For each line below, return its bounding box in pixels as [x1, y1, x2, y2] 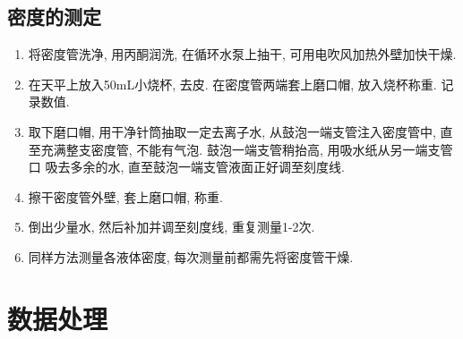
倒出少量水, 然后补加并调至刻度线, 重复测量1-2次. [28, 217, 315, 236]
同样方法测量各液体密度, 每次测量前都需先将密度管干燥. [28, 247, 354, 266]
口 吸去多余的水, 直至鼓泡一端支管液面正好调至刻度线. [28, 157, 345, 176]
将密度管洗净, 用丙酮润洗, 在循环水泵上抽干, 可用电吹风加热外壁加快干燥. [28, 45, 457, 64]
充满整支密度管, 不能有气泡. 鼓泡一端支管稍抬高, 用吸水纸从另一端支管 [40, 140, 453, 158]
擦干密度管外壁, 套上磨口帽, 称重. [28, 187, 223, 206]
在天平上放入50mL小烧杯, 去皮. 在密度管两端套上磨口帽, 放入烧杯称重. [28, 74, 437, 93]
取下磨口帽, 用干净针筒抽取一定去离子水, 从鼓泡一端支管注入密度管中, [28, 122, 436, 140]
